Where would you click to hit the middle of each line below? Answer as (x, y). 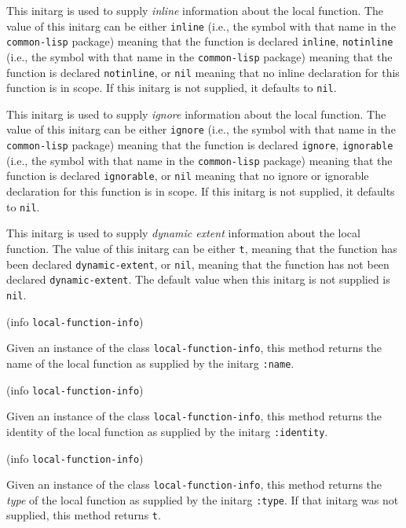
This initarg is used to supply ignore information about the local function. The (196, 114)
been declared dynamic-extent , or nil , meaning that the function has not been (198, 264)
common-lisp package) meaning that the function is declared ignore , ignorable (200, 145)
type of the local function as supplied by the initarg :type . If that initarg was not (203, 499)
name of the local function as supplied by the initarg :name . (150, 363)
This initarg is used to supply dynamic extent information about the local (183, 233)
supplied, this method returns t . (84, 515)
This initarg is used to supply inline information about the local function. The (195, 10)
